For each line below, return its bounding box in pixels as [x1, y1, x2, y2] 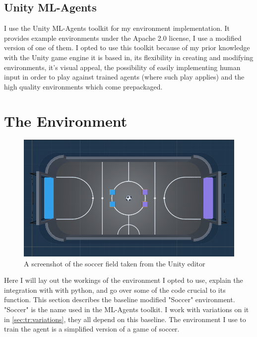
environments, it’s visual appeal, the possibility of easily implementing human [4, 62, 241, 72]
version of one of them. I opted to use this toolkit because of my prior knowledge [4, 42, 250, 53]
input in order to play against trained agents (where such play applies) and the [4, 72, 245, 82]
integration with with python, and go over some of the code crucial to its [4, 284, 226, 295]
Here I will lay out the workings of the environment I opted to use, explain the [4, 275, 243, 285]
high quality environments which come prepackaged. [4, 81, 163, 91]
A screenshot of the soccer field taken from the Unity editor [24, 258, 205, 268]
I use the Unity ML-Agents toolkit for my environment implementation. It [4, 23, 230, 33]
